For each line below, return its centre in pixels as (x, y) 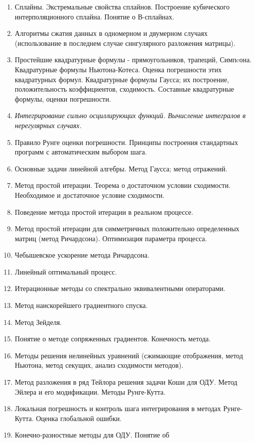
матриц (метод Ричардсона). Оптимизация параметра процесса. (111, 238)
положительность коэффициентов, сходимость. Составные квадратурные (124, 89)
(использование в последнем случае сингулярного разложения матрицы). (125, 43)
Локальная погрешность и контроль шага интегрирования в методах (118, 408)
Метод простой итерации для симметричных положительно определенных (127, 228)
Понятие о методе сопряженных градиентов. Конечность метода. (113, 339)
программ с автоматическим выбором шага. (81, 152)
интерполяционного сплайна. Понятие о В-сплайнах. (94, 16)
